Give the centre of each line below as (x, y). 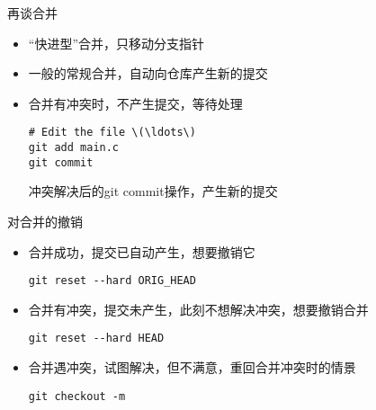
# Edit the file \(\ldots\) (112, 133)
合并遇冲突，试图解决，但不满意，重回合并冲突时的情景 (192, 367)
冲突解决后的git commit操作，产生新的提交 (153, 191)
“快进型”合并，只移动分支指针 (116, 43)
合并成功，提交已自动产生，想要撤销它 (142, 251)
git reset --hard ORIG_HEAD (112, 281)
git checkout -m (77, 396)
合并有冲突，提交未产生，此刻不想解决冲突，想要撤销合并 (198, 309)
